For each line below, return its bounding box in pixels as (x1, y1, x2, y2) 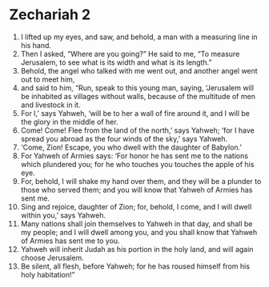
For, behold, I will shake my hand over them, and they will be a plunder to (20, 176, 262, 185)
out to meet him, (20, 74, 75, 84)
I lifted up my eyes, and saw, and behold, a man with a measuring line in (20, 32, 259, 42)
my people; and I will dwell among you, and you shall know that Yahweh (20, 227, 258, 237)
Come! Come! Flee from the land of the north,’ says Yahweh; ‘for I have (20, 126, 255, 135)
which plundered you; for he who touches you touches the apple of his (20, 159, 255, 169)
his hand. (20, 40, 51, 50)
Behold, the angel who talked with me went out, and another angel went (20, 66, 259, 75)
